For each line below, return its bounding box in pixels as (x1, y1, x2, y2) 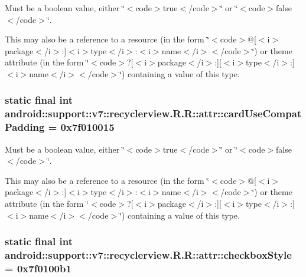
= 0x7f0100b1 (5, 260, 71, 275)
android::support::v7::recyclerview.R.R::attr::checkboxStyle (5, 248, 292, 262)
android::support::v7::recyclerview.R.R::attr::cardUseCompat (5, 106, 302, 121)
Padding (5, 120, 45, 134)
